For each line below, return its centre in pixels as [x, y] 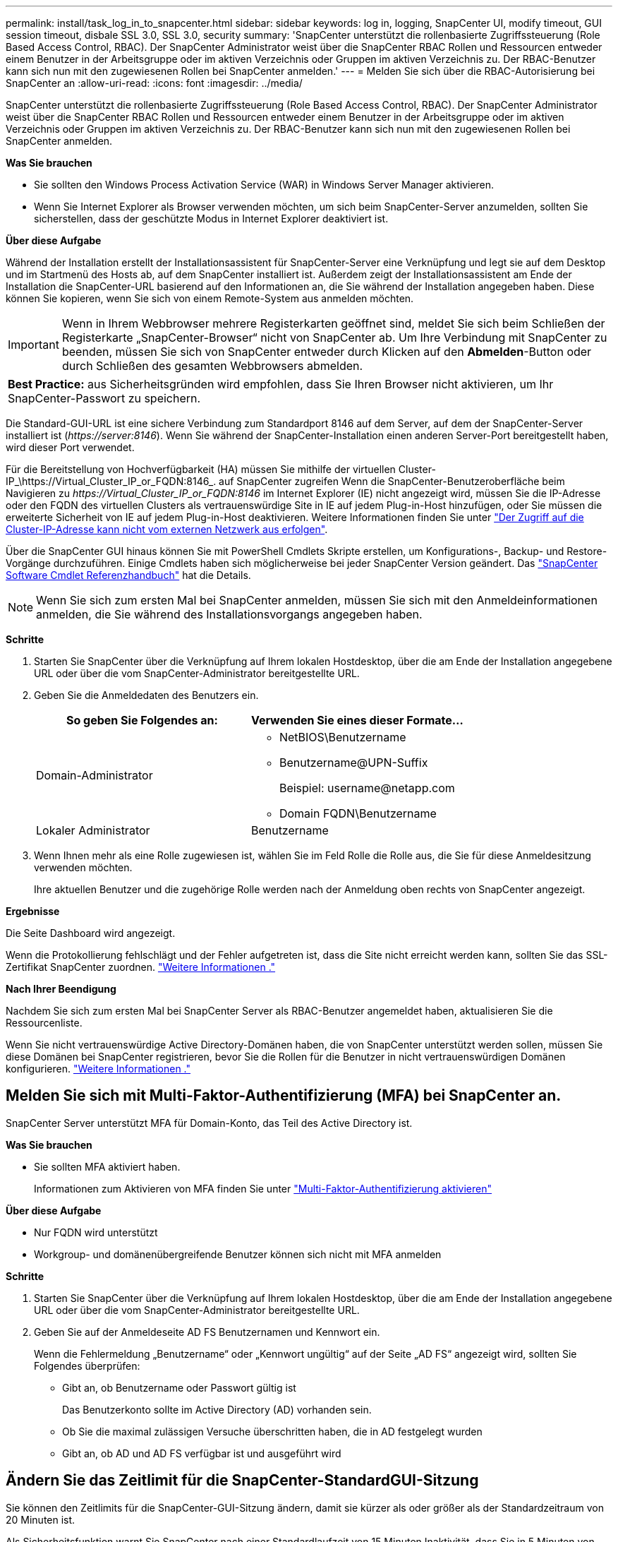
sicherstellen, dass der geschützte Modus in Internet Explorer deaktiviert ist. [211, 219]
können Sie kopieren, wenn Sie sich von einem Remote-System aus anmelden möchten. [210, 298]
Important [34, 345]
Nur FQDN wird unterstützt [96, 1232]
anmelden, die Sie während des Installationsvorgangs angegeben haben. [229, 614]
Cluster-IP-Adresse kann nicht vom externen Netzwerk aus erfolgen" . [167, 529]
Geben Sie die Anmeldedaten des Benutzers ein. [146, 695]
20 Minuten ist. [41, 1519]
